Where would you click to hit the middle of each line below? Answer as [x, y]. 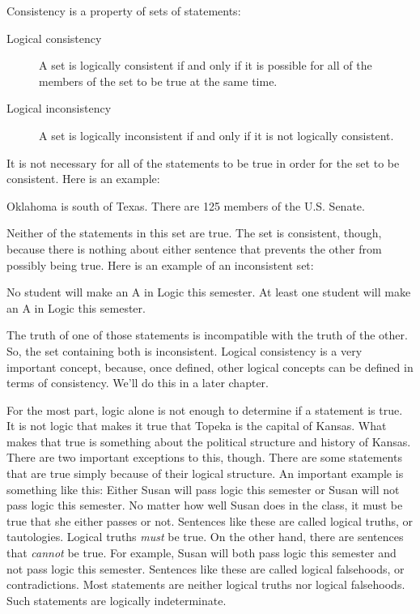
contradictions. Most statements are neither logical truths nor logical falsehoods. [206, 584]
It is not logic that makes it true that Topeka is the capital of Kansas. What [197, 426]
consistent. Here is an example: [83, 179]
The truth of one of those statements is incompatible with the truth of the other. [207, 335]
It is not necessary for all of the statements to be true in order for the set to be [203, 162]
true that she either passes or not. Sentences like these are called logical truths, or [210, 520]
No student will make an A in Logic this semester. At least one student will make [209, 292]
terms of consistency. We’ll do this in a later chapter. [138, 383]
